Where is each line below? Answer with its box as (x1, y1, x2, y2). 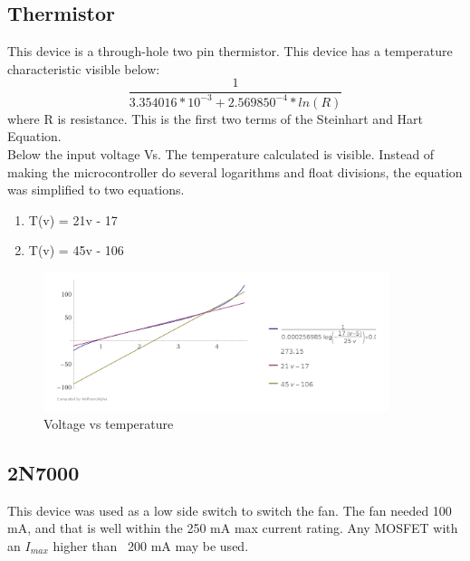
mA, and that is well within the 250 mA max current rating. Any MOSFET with (7, 518, 458, 537)
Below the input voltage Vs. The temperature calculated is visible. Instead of (7, 144, 435, 163)
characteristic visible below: (7, 59, 160, 78)
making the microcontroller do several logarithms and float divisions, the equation (7, 162, 463, 181)
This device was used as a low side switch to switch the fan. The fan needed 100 (7, 500, 452, 519)
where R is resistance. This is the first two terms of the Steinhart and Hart (7, 109, 424, 128)
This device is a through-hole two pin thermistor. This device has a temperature (7, 42, 453, 61)
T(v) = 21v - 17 (28, 210, 118, 229)
